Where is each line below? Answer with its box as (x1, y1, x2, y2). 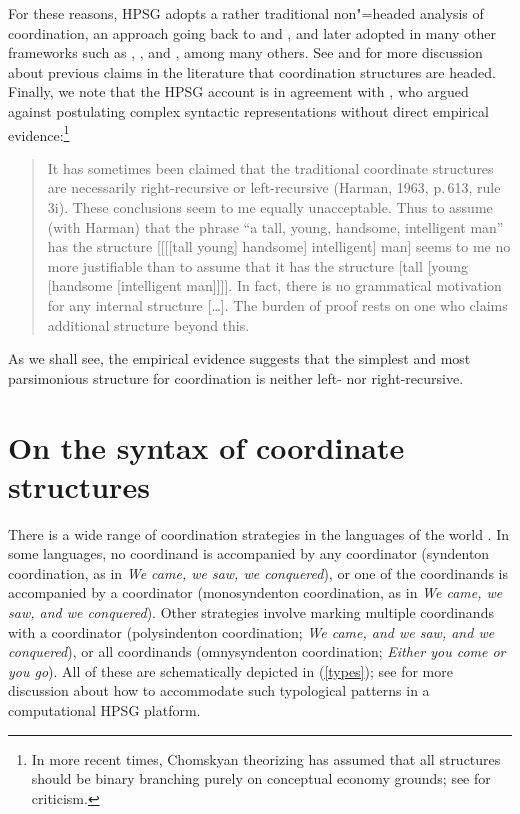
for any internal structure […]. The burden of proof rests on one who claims (47, 294, 508, 315)
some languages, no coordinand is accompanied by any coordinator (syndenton (8, 543, 490, 564)
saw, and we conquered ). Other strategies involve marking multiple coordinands (8, 602, 494, 623)
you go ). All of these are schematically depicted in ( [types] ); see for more (8, 660, 453, 681)
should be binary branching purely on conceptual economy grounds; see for (31, 768, 491, 789)
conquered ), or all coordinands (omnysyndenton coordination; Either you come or (8, 641, 506, 662)
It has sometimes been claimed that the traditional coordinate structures (47, 157, 494, 178)
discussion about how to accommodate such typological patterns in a (8, 680, 430, 701)
